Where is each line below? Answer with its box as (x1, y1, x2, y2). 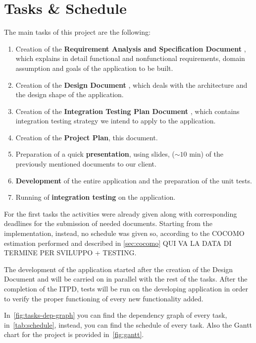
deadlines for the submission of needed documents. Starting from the (4, 218, 212, 229)
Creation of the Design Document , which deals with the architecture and (15, 79, 248, 90)
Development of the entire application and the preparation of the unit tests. (15, 175, 252, 185)
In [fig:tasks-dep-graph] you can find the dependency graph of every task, (4, 310, 227, 320)
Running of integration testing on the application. (15, 192, 176, 202)
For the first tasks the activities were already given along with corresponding (4, 208, 237, 219)
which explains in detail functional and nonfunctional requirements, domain (15, 53, 245, 63)
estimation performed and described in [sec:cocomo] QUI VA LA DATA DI (4, 237, 232, 248)
